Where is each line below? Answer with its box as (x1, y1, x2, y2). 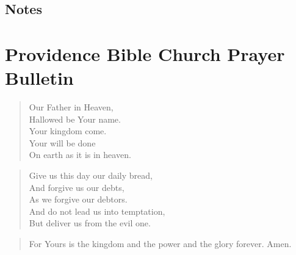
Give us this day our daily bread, (29, 169, 153, 182)
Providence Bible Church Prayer (5, 41, 285, 66)
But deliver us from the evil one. (29, 217, 151, 229)
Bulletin (5, 65, 74, 90)
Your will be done (29, 136, 96, 149)
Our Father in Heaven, (29, 101, 114, 113)
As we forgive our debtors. (29, 193, 128, 206)
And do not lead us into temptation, (29, 204, 165, 217)
